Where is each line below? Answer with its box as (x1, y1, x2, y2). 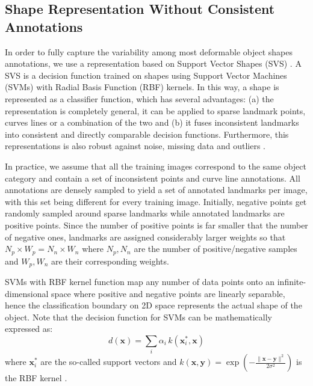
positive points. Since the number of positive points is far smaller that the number (5, 218, 308, 231)
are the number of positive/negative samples (134, 242, 297, 255)
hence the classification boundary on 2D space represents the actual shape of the (5, 299, 302, 311)
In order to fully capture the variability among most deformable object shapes (5, 45, 293, 58)
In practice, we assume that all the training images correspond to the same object (5, 159, 306, 172)
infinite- (277, 275, 306, 287)
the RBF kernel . (5, 372, 67, 384)
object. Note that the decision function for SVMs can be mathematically (5, 310, 272, 323)
